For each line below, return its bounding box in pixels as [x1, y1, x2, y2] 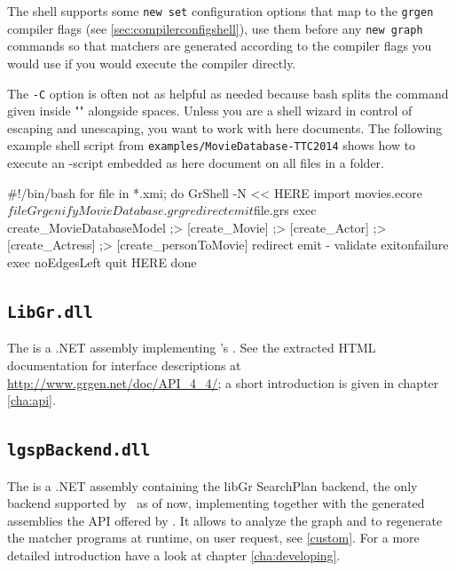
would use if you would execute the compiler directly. [7, 53, 296, 72]
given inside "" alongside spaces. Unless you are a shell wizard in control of [7, 101, 413, 120]
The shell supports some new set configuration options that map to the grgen [7, 2, 434, 20]
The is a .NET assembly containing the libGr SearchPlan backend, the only [7, 476, 418, 495]
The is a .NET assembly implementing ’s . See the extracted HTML [7, 338, 376, 357]
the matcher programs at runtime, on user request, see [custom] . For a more [7, 528, 420, 547]
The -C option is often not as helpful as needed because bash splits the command [7, 83, 449, 102]
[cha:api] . [7, 391, 56, 409]
